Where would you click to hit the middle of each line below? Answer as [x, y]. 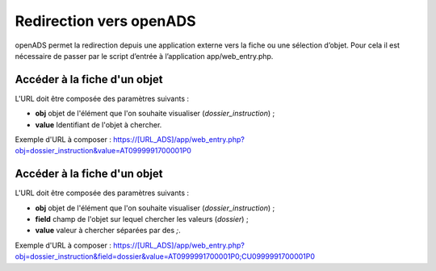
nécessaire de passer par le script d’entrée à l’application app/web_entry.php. [144, 56]
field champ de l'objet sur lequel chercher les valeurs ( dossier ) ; [142, 219]
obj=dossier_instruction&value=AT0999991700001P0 [103, 151]
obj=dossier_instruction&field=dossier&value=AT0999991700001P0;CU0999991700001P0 [165, 256]
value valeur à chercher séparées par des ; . [108, 231]
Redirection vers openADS [105, 21]
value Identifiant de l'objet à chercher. [99, 124]
